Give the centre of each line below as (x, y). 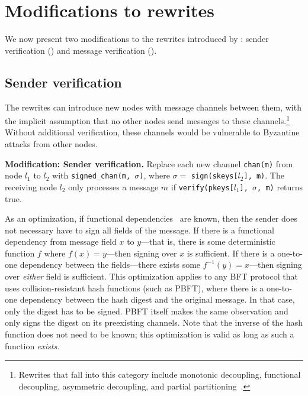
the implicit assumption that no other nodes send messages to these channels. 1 (147, 120)
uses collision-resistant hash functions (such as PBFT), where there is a (134, 288)
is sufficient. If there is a (231, 253)
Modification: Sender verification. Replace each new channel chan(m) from (149, 163)
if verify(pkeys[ (202, 186)
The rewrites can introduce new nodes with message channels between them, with (153, 107)
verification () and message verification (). (81, 50)
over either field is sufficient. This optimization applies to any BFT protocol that (151, 276)
